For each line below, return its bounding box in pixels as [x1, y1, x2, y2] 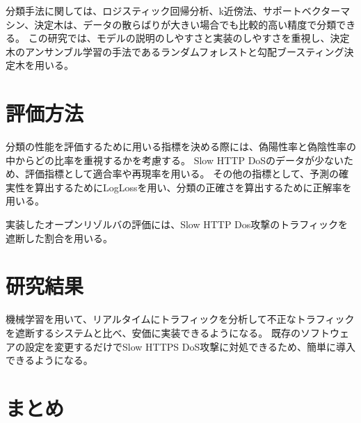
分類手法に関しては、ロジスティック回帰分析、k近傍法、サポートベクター [6, 3, 341, 17]
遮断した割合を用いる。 [6, 230, 113, 245]
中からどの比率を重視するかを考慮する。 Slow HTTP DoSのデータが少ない [6, 152, 344, 167]
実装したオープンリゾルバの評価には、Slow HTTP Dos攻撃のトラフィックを [6, 217, 348, 232]
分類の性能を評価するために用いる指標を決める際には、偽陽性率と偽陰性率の [6, 139, 356, 154]
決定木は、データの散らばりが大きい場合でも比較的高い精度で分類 [34, 17, 337, 31]
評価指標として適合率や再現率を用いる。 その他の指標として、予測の [24, 166, 339, 181]
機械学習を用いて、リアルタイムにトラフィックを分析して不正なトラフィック [6, 312, 355, 326]
